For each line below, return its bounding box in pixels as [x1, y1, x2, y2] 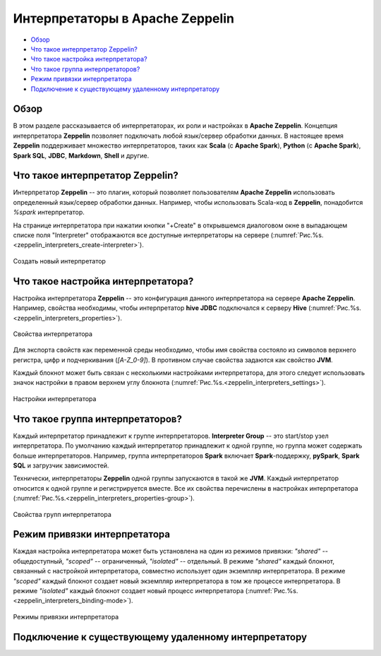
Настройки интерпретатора [13, 394, 97, 402]
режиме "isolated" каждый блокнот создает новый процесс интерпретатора [13, 586, 244, 595]
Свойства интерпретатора [13, 329, 93, 338]
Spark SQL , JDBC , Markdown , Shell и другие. [13, 151, 150, 160]
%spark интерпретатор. [13, 208, 85, 217]
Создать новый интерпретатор [13, 256, 106, 265]
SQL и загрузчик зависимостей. [13, 461, 109, 470]
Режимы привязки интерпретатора [13, 612, 119, 621]
